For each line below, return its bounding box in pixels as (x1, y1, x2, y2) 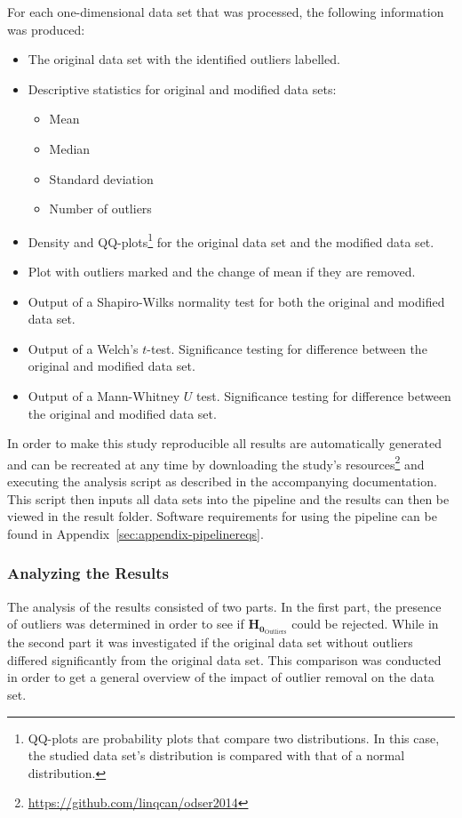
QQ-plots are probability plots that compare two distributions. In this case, (28, 728, 440, 747)
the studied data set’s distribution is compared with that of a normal (28, 746, 405, 765)
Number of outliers (49, 199, 152, 218)
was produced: (7, 20, 85, 38)
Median (49, 139, 91, 157)
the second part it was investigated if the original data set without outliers (7, 633, 413, 652)
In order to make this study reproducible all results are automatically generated (7, 434, 442, 453)
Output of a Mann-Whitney (28, 386, 180, 405)
